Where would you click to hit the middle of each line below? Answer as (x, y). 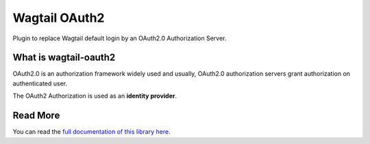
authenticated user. (40, 83)
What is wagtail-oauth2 (64, 58)
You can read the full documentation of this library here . (91, 132)
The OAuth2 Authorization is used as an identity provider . (95, 96)
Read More (36, 116)
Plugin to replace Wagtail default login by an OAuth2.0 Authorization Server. (120, 38)
